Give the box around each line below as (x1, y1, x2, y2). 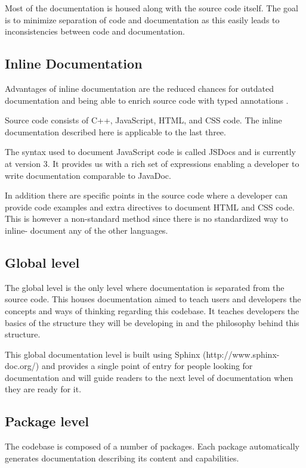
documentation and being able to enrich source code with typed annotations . (5, 94, 289, 106)
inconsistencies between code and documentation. (5, 25, 185, 38)
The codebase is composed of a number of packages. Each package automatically (5, 440, 299, 452)
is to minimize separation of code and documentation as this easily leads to (5, 13, 280, 26)
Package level (5, 412, 89, 430)
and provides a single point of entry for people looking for (41, 359, 253, 372)
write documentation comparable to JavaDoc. (5, 169, 171, 181)
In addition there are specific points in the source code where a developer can (5, 189, 288, 202)
